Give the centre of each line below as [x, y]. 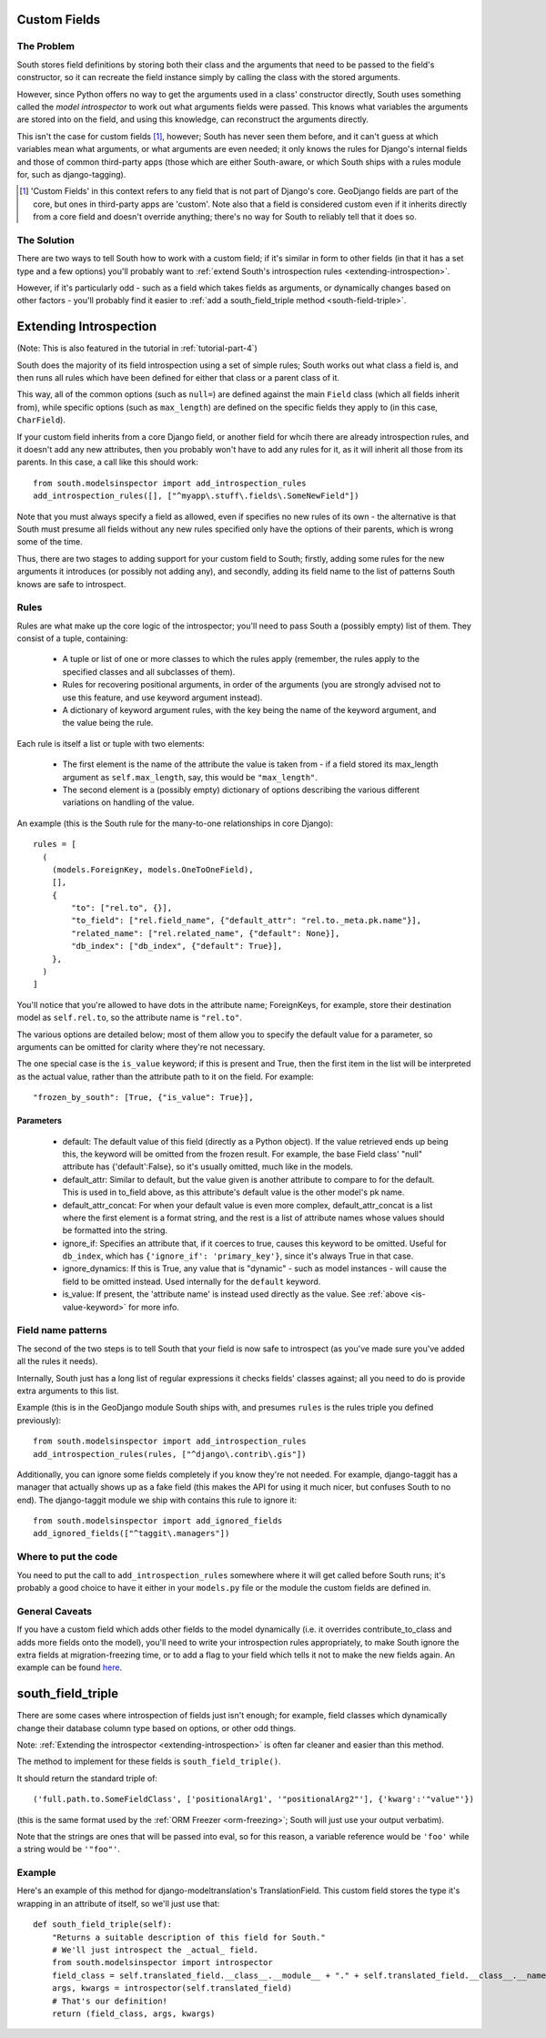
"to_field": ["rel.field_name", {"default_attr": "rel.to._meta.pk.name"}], [247, 921]
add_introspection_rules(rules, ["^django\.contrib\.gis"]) [170, 1454]
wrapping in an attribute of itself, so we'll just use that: [118, 1903]
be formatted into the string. [115, 1230]
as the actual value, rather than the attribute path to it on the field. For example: [165, 1076]
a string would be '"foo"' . [68, 1849]
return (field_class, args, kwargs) [133, 2014]
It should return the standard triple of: [87, 1778]
